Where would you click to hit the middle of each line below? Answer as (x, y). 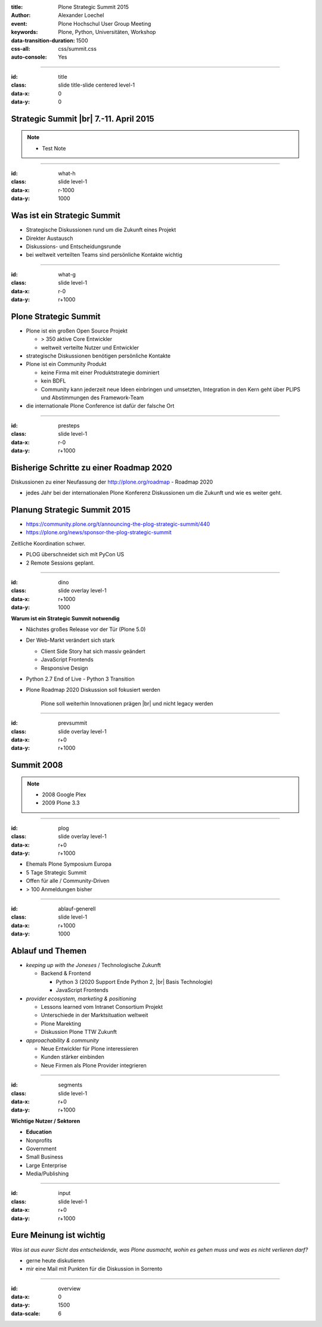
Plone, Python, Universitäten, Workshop (107, 32)
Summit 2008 (37, 765)
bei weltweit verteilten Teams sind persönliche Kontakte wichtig (104, 255)
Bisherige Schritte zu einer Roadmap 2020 (92, 468)
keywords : (24, 32)
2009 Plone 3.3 (61, 803)
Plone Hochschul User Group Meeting (105, 23)
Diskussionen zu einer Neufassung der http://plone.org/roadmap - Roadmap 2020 (112, 482)
